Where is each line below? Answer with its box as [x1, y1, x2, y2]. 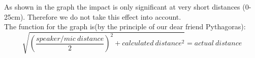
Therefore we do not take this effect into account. [27, 11, 181, 22]
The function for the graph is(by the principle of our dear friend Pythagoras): [4, 21, 246, 32]
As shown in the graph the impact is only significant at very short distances [4, 2, 240, 12]
